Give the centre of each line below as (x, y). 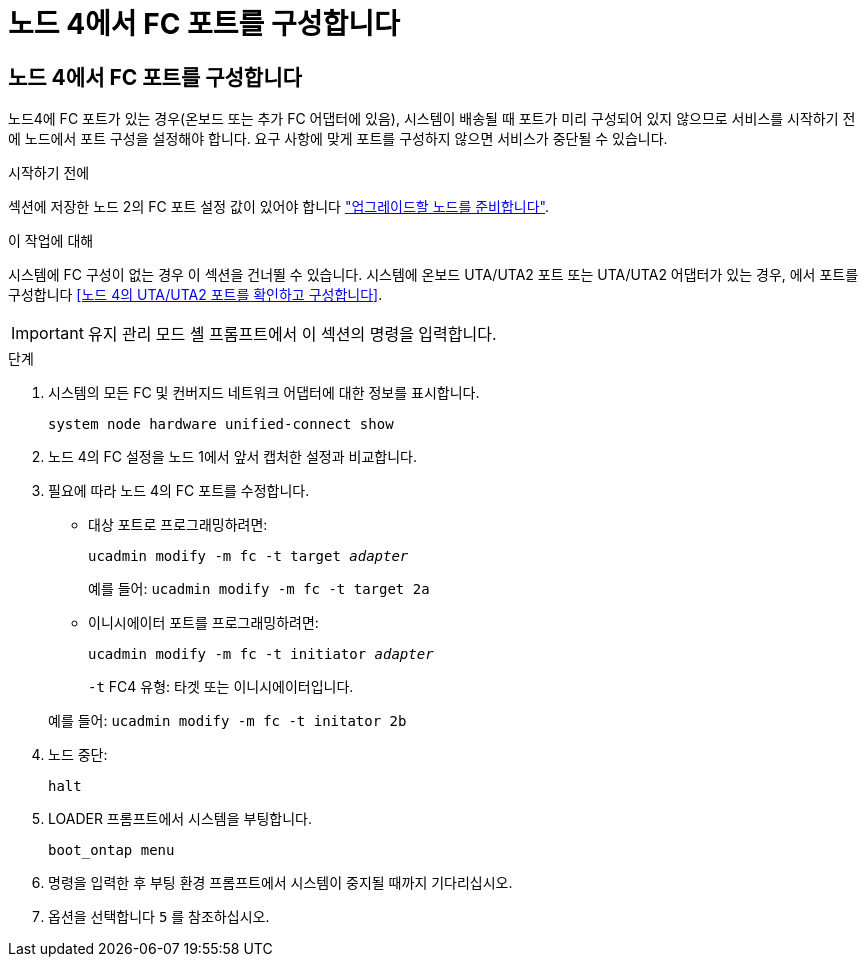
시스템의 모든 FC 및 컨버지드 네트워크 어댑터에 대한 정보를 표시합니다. (264, 393)
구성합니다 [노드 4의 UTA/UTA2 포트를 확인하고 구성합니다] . (195, 295)
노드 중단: (78, 755)
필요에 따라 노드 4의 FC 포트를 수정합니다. (179, 491)
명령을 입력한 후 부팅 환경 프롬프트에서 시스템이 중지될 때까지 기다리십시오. (280, 883)
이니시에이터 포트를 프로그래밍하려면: (203, 623)
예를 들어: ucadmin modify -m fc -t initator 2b (227, 721)
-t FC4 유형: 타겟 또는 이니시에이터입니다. (221, 687)
